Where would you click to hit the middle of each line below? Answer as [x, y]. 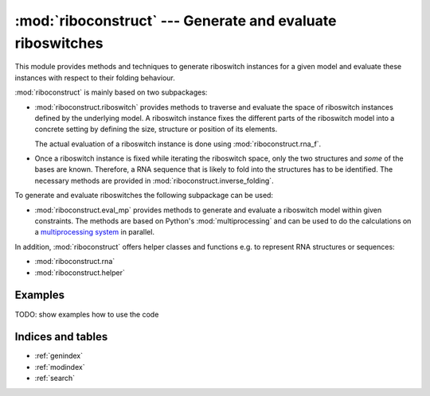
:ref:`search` [55, 379]
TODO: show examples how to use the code [87, 314]
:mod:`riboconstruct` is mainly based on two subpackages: [111, 92]
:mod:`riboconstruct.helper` [80, 272]
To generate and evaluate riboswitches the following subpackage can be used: [144, 196]
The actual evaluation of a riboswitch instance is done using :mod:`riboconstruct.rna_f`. [178, 144]
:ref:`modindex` [60, 367]
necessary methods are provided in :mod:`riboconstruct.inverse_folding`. [154, 181]
